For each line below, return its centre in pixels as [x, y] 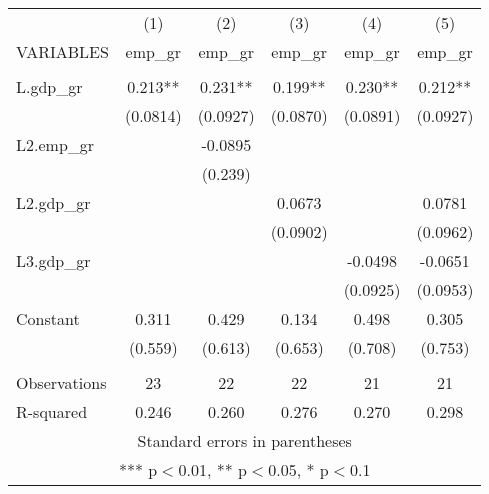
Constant [48, 318]
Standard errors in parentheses [244, 440]
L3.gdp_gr [53, 260]
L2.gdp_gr [53, 202]
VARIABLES [62, 51]
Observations [61, 382]
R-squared [52, 411]
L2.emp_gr [55, 144]
